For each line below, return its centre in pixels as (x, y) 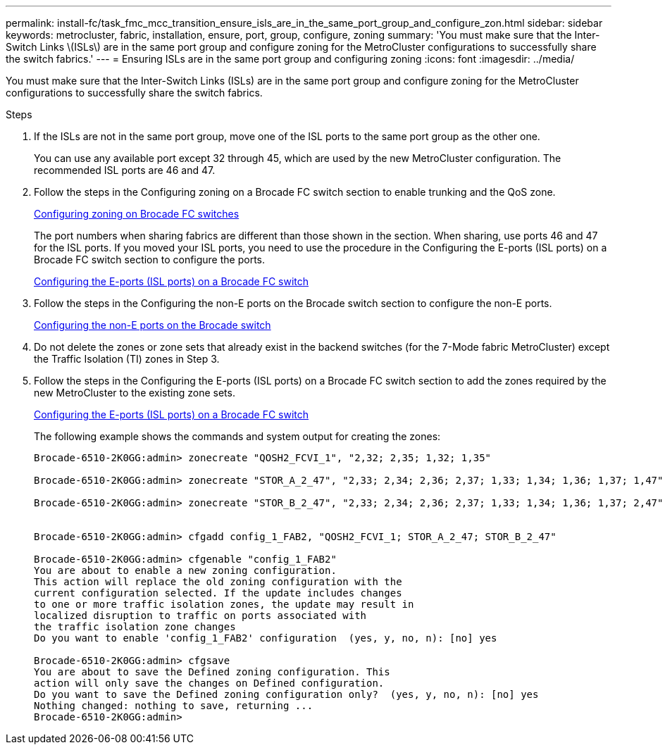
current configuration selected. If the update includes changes (218, 593)
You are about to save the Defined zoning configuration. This (212, 672)
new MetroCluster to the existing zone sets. (135, 393)
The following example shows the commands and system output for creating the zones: (237, 436)
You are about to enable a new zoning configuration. (185, 570)
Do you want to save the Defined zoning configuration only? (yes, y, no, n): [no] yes (286, 694)
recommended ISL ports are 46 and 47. (125, 170)
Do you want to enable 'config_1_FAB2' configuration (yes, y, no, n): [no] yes (266, 638)
